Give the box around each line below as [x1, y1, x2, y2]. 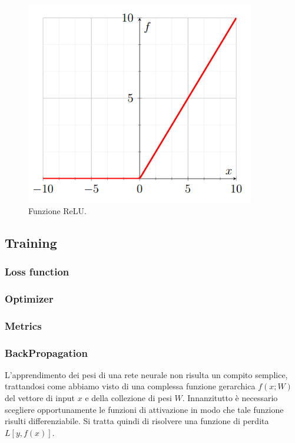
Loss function [5, 264, 69, 279]
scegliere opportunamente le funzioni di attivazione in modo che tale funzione [5, 403, 284, 415]
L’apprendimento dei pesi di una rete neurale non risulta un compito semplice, [5, 368, 288, 380]
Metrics [5, 318, 42, 333]
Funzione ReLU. [28, 204, 87, 216]
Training [5, 233, 57, 251]
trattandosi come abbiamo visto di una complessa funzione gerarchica [5, 380, 256, 392]
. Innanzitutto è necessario [182, 392, 278, 404]
